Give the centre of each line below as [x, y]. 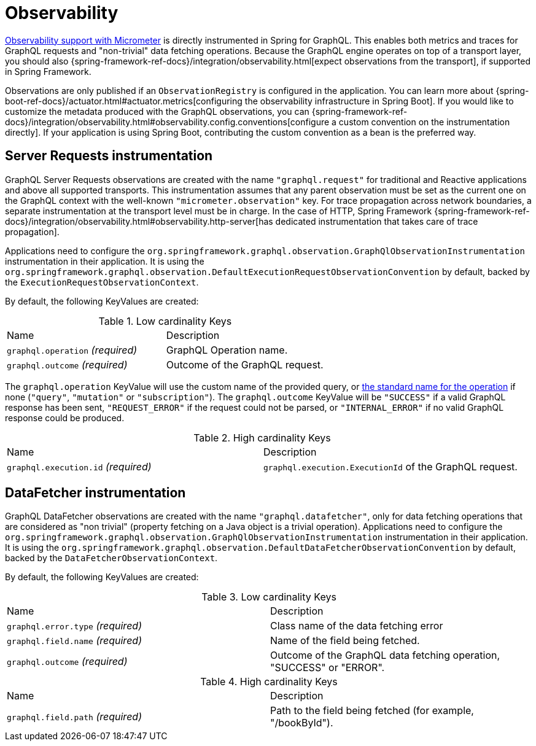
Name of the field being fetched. [345, 641]
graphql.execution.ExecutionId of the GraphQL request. [390, 466]
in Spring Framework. [48, 71]
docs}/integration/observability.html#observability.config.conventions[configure [167, 122]
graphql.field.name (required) [74, 641]
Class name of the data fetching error [357, 626]
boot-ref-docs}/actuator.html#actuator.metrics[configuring [124, 101]
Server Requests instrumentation [109, 156]
